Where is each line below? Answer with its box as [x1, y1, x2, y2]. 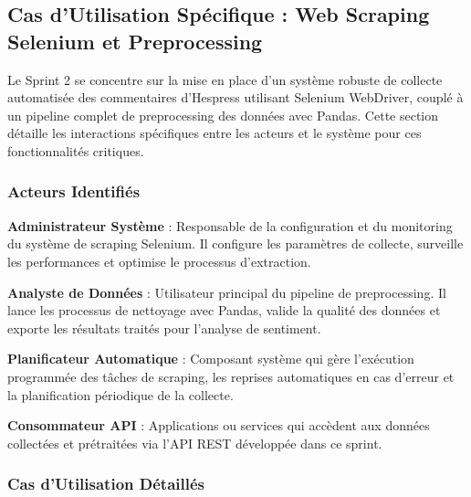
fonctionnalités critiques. [7, 141, 144, 160]
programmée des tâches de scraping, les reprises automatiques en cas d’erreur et [7, 366, 455, 386]
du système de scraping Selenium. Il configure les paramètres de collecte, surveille [7, 234, 464, 253]
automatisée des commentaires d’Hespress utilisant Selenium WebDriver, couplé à [7, 88, 464, 107]
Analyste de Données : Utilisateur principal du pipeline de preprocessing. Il [7, 282, 446, 301]
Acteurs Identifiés [7, 180, 141, 203]
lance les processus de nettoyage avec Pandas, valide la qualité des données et [7, 301, 441, 320]
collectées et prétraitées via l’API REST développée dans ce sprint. [7, 433, 382, 452]
